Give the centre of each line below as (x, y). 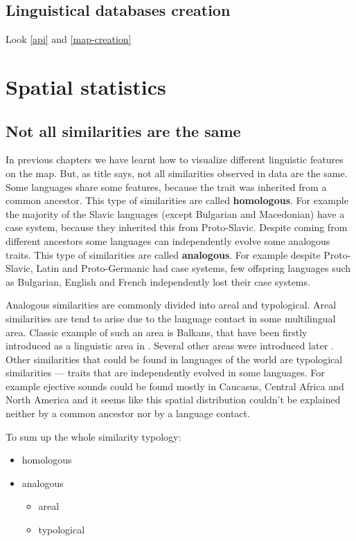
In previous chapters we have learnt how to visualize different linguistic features (175, 159)
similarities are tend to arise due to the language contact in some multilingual (171, 318)
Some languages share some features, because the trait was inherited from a (166, 186)
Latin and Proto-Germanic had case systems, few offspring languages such (194, 268)
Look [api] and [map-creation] (69, 39)
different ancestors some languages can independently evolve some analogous (168, 240)
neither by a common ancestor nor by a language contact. (128, 413)
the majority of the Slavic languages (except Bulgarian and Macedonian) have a (175, 213)
